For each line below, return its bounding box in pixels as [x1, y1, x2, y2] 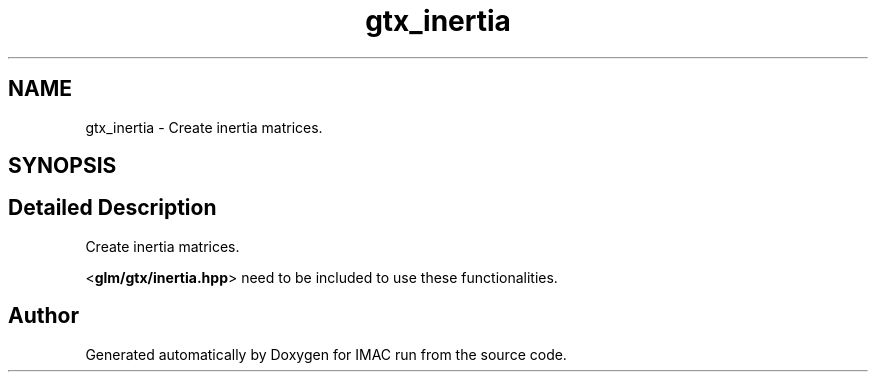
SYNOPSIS [8, 153, 117, 179]
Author [8, 303, 79, 329]
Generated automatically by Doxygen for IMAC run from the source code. [85, 345, 567, 363]
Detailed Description [8, 195, 217, 221]
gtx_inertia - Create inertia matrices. [85, 118, 323, 136]
